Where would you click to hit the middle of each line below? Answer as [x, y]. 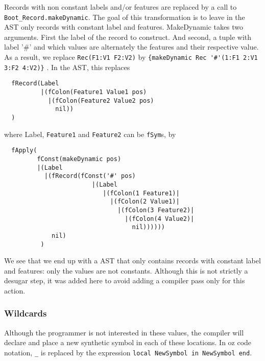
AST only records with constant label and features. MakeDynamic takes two [124, 27]
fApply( [24, 151]
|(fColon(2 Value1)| [145, 202]
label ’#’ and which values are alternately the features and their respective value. [131, 47]
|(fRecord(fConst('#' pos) [90, 176]
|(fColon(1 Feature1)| [141, 193]
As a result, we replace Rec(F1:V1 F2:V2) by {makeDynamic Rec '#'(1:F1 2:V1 [131, 57]
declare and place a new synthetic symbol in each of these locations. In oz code [128, 342]
